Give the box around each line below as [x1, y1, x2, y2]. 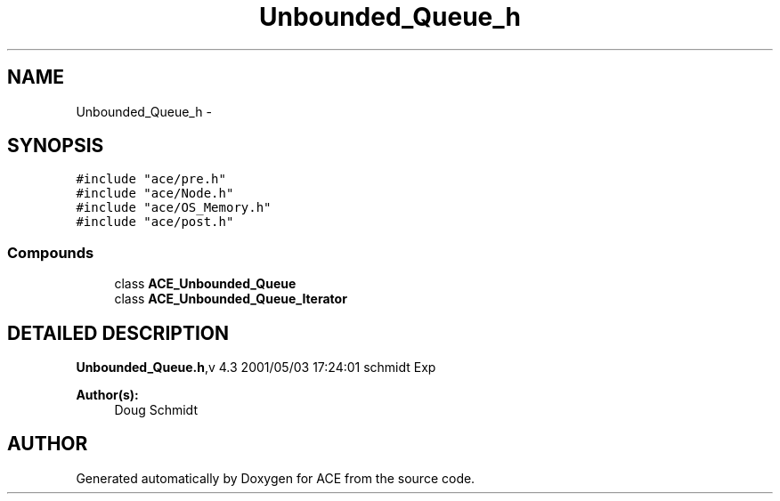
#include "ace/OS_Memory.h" [76, 200, 272, 215]
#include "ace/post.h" [76, 214, 234, 230]
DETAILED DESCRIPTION [7, 321, 230, 344]
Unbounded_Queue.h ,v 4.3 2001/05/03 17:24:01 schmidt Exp [76, 360, 436, 376]
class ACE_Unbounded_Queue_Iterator [114, 291, 347, 307]
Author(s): [76, 387, 139, 403]
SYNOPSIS [7, 134, 104, 158]
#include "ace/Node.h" [76, 186, 234, 201]
